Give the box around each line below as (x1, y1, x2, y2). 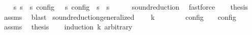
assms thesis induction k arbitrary (4, 21, 133, 32)
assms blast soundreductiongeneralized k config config (4, 11, 236, 22)
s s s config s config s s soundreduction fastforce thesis (13, 2, 248, 12)
